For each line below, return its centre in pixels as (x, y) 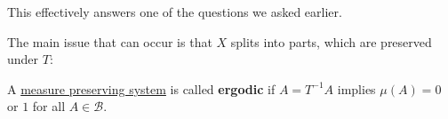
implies (356, 88)
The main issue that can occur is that (110, 41)
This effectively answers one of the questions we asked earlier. (175, 12)
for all (49, 106)
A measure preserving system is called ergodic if (141, 88)
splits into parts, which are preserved (331, 41)
